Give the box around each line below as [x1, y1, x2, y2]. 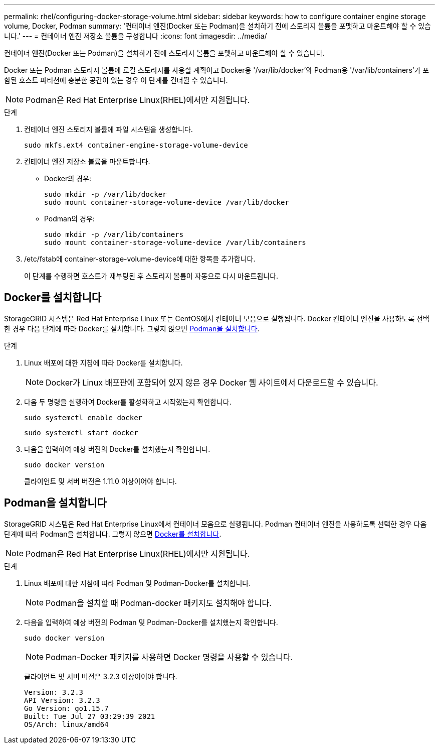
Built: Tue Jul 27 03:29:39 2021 [24, 712, 155, 720]
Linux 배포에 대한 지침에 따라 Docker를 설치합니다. [24, 358, 183, 367]
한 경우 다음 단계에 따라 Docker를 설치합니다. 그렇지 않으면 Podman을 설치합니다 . [4, 324, 260, 333]
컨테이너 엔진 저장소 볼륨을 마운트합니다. [24, 157, 150, 166]
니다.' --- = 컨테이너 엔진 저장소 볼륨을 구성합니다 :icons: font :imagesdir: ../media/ [4, 32, 267, 40]
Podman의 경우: [44, 214, 95, 223]
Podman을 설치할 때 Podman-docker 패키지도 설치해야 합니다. [46, 597, 272, 608]
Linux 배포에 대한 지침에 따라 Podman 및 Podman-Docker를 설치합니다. [24, 578, 251, 587]
